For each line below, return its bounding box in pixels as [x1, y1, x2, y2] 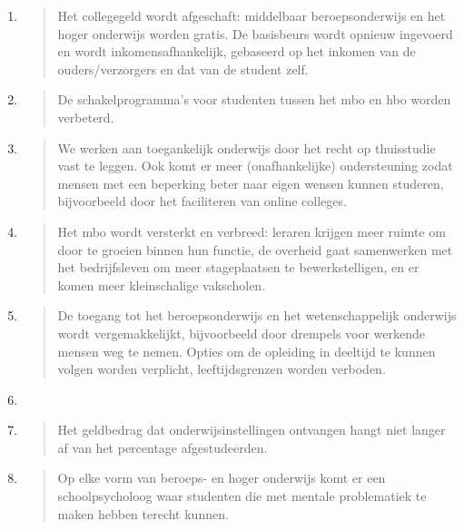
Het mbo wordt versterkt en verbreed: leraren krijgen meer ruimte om [57, 221, 447, 240]
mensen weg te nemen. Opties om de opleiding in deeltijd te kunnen [57, 341, 436, 360]
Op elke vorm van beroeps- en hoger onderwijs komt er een [57, 468, 386, 487]
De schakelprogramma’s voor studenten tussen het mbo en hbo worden [57, 90, 451, 109]
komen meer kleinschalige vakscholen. [57, 275, 266, 294]
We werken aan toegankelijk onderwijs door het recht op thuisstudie [57, 138, 436, 157]
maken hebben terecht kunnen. [57, 504, 229, 523]
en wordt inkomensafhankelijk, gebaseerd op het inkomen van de [57, 42, 416, 61]
